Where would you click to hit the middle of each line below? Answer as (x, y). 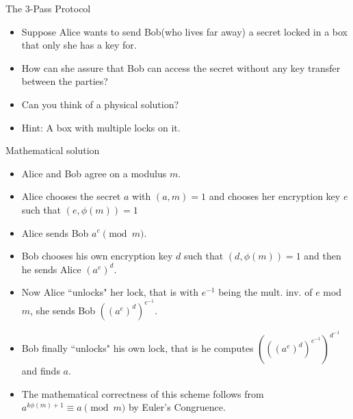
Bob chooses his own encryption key (97, 256)
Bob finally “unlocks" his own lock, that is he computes (138, 348)
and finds (41, 371)
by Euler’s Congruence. (177, 407)
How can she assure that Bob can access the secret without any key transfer (181, 67)
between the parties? (65, 81)
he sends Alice (51, 269)
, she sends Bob (63, 310)
